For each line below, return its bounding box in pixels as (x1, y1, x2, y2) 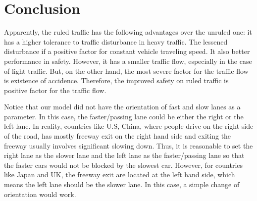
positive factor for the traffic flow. (4, 85, 106, 95)
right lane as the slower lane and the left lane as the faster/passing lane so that (4, 150, 245, 160)
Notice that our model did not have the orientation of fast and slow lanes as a (4, 101, 241, 112)
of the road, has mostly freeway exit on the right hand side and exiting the (4, 131, 231, 141)
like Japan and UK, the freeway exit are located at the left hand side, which (4, 169, 235, 180)
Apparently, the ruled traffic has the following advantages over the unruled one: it (4, 27, 252, 37)
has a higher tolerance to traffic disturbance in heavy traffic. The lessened (4, 36, 228, 47)
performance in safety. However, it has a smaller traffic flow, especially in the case (4, 55, 252, 66)
